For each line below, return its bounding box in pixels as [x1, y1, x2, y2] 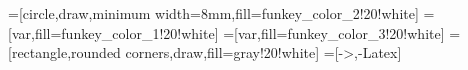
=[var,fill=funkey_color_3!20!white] [223, 22, 445, 43]
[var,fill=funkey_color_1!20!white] [8, 22, 219, 43]
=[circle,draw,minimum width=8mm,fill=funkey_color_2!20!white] [8, 3, 419, 23]
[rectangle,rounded [8, 42, 121, 63]
